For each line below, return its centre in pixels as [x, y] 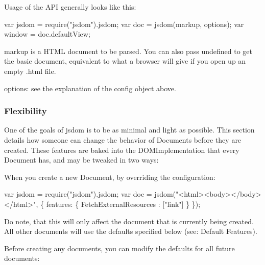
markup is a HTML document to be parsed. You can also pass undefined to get [128, 51]
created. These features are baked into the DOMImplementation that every [122, 150]
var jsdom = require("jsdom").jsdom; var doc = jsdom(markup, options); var [124, 24]
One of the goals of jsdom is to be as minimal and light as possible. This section [129, 130]
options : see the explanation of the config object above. [90, 88]
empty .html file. [30, 71]
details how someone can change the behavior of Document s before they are [123, 139]
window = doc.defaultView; [47, 34]
